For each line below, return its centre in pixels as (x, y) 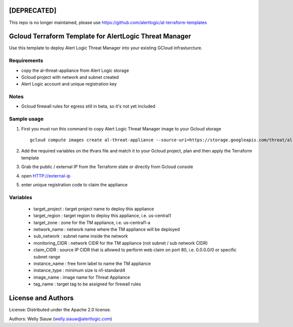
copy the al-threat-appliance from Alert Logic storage (75, 70)
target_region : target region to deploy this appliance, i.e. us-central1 (102, 216)
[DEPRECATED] (33, 11)
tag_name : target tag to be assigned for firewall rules (87, 284)
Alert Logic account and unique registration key (69, 84)
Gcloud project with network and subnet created (70, 77)
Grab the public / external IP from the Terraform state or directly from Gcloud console (107, 167)
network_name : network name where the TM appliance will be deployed (107, 229)
